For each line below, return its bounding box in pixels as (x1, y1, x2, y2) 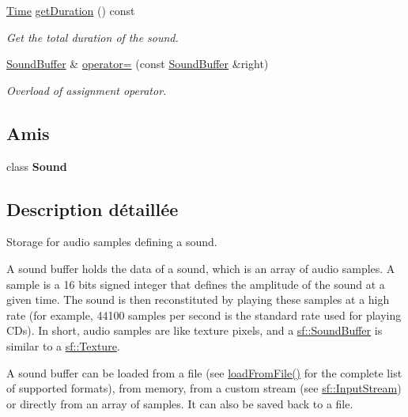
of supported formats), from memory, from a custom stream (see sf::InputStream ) (6, 380, 402, 396)
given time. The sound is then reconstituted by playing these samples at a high (6, 291, 390, 308)
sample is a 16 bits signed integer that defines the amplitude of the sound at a (6, 275, 385, 292)
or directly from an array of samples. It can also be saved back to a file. (6, 395, 353, 411)
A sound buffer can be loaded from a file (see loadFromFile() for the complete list (6, 364, 402, 381)
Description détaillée (6, 196, 179, 221)
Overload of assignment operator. (6, 82, 167, 98)
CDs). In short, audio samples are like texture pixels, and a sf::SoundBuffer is (6, 322, 383, 339)
